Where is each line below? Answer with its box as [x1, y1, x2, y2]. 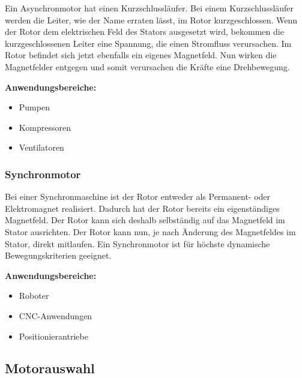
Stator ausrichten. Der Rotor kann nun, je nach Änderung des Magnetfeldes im [5, 225, 296, 238]
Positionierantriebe [19, 329, 88, 342]
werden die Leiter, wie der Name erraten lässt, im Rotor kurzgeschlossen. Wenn [5, 13, 298, 26]
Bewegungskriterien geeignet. [5, 249, 112, 262]
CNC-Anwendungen [19, 309, 92, 322]
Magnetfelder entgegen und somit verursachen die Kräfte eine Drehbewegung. [5, 60, 290, 73]
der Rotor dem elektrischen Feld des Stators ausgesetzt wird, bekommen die [5, 25, 284, 38]
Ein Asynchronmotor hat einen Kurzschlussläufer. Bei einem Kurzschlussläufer [5, 2, 294, 14]
